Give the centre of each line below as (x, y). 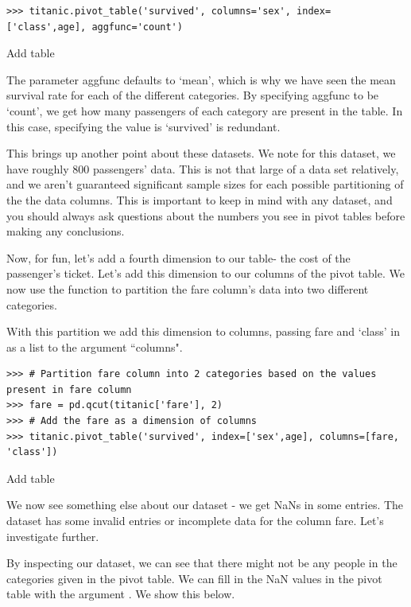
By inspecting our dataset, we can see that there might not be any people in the (202, 563)
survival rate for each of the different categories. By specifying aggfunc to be (193, 95)
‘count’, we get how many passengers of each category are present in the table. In (205, 110)
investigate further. (53, 536)
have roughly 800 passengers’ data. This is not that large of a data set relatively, (203, 168)
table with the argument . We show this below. (121, 594)
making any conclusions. (66, 231)
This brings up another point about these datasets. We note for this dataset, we (201, 153)
